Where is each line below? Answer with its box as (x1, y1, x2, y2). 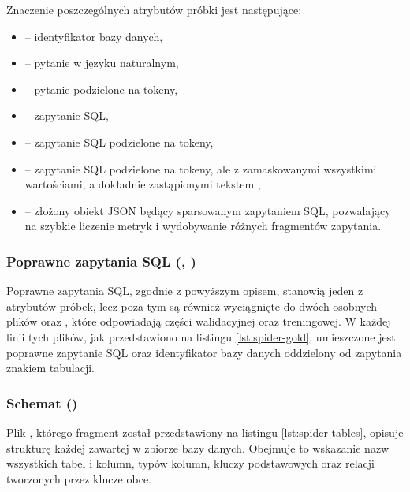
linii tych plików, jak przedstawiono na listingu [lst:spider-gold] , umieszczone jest (6, 328, 396, 345)
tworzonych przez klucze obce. (6, 470, 151, 486)
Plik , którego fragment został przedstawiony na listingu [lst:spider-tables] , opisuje (6, 423, 404, 440)
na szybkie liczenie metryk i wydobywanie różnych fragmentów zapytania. (24, 218, 382, 234)
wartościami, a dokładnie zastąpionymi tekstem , (24, 176, 261, 192)
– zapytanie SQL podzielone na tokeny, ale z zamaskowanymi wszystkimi (24, 160, 377, 177)
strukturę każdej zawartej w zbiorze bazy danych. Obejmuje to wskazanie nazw (6, 439, 389, 456)
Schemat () (6, 393, 78, 412)
